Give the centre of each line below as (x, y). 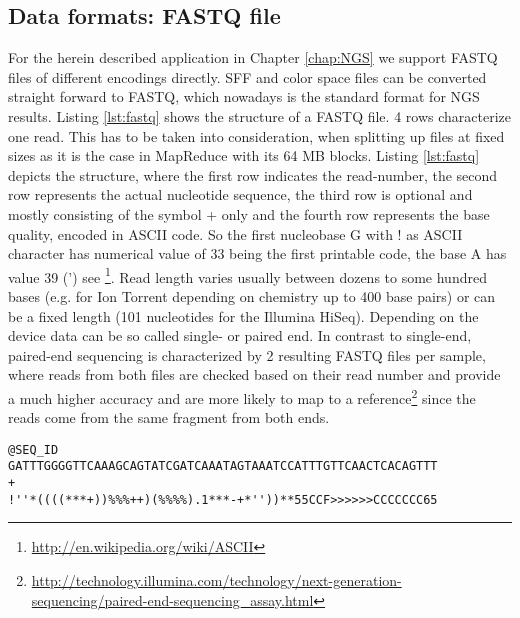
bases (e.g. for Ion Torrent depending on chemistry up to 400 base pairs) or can (252, 295)
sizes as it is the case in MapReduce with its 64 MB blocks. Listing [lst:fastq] (244, 155)
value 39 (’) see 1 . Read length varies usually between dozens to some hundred (247, 275)
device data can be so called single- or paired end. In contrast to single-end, (240, 335)
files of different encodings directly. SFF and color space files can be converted (247, 76)
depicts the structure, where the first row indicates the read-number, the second (253, 174)
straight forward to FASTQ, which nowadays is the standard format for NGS (244, 96)
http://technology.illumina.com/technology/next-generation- (216, 580)
